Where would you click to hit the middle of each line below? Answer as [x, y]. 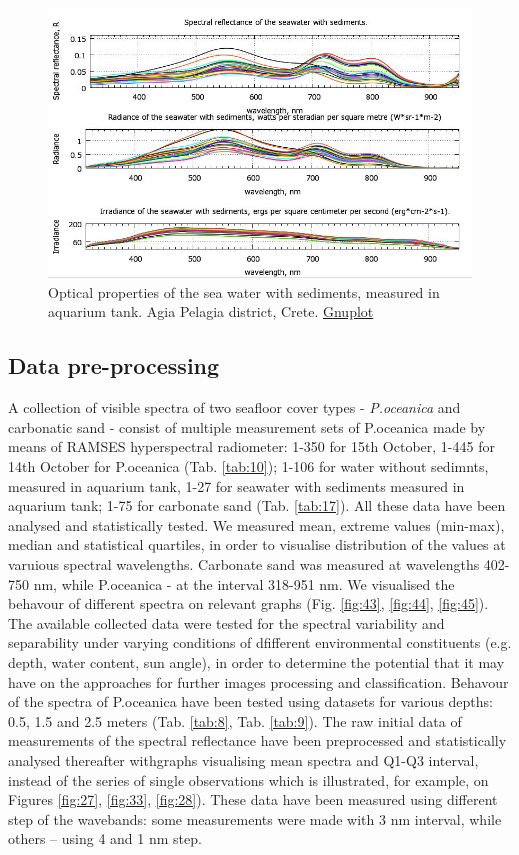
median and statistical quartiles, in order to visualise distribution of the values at [257, 544]
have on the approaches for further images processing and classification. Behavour [258, 681]
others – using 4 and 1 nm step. [105, 838]
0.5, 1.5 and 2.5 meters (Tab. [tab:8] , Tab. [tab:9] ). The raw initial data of [235, 720]
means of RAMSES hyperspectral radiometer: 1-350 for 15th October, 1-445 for [251, 446]
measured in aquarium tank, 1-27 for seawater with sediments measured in [236, 485]
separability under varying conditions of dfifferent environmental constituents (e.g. [260, 642]
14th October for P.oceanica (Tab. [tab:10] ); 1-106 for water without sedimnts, [248, 466]
